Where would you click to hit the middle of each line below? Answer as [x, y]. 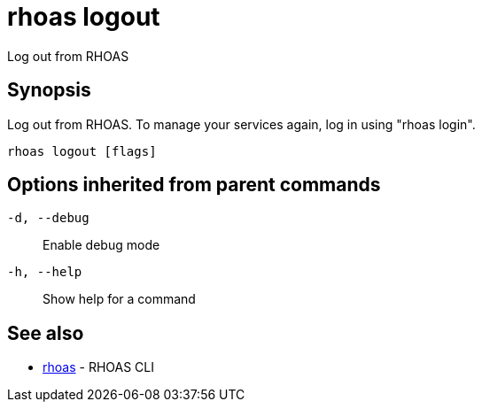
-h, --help [45, 272]
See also [46, 333]
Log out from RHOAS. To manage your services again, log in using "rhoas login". [241, 124]
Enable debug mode [101, 245]
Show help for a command [119, 299]
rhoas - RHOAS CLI [98, 367]
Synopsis [49, 90]
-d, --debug [48, 218]
